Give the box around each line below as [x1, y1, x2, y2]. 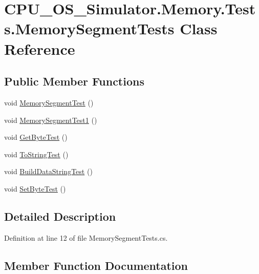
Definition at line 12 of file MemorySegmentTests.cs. [4, 232, 168, 243]
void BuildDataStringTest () [4, 166, 93, 177]
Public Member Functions [4, 73, 144, 89]
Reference [4, 38, 75, 59]
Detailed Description [4, 208, 116, 224]
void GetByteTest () [4, 132, 68, 142]
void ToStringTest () [4, 149, 69, 159]
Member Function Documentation [4, 257, 188, 273]
